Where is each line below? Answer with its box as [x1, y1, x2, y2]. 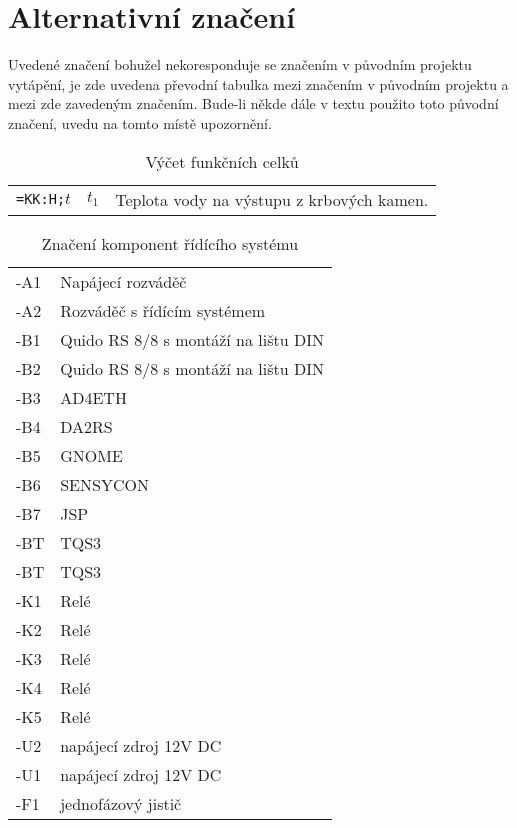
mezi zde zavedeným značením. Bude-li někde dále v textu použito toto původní [8, 93, 499, 114]
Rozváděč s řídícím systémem [60, 298, 266, 322]
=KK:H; [16, 191, 66, 207]
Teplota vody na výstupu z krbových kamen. [115, 187, 429, 211]
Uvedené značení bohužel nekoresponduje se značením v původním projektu [8, 54, 472, 75]
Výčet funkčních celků [145, 149, 299, 173]
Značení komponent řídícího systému [41, 231, 299, 255]
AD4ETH [60, 385, 127, 409]
